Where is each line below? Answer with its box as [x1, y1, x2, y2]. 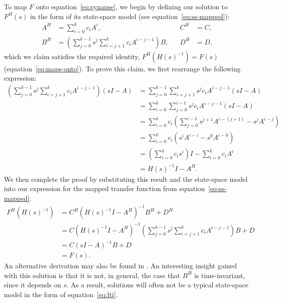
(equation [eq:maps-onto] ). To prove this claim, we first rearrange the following [4, 63, 241, 73]
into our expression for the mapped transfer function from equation [4, 183, 205, 194]
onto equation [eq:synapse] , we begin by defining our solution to [36, 1, 228, 11]
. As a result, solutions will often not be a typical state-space [66, 280, 249, 290]
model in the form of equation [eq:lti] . [4, 289, 118, 299]
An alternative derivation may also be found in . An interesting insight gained [4, 260, 237, 271]
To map [4, 1, 27, 11]
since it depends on [4, 280, 61, 290]
